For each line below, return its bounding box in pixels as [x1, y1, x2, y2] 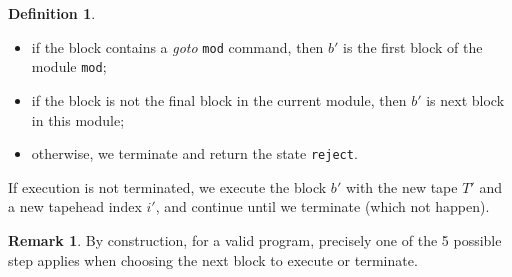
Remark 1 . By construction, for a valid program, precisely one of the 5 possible [8, 229, 502, 250]
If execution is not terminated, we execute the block [8, 176, 327, 197]
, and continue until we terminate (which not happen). [155, 196, 490, 217]
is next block [426, 89, 505, 110]
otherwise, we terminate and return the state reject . [31, 143, 358, 164]
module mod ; [31, 56, 107, 77]
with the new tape [345, 176, 458, 197]
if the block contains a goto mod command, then [31, 36, 324, 57]
